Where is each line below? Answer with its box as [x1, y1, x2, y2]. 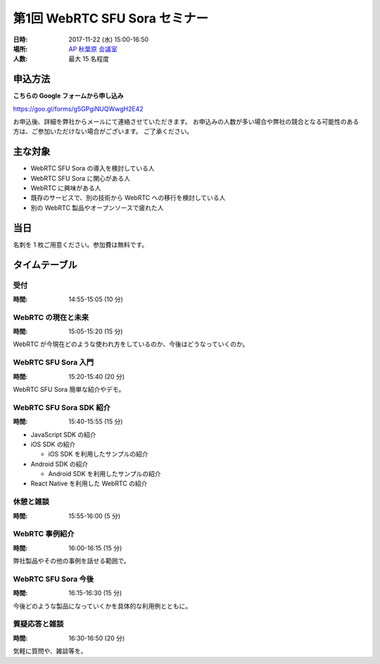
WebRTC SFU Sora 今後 [13, 574, 94, 584]
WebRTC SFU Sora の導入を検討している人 [30, 164, 155, 172]
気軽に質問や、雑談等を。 [13, 647, 87, 656]
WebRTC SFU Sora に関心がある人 [30, 174, 130, 182]
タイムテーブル [13, 259, 77, 271]
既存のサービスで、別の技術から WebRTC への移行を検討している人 [30, 193, 226, 202]
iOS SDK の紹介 [30, 440, 76, 448]
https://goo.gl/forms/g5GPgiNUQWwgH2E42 [13, 104, 144, 113]
